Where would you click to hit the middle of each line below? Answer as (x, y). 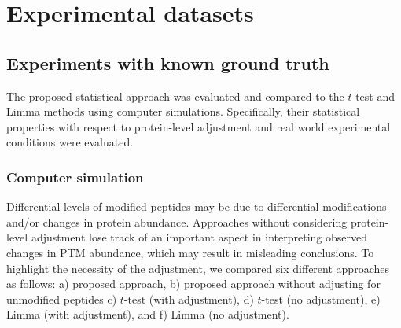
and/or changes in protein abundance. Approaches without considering (177, 221)
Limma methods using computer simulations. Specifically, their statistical (183, 111)
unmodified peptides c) (62, 299)
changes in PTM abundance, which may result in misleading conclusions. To (190, 252)
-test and (373, 96)
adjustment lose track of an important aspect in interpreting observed (199, 237)
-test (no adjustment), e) (321, 299)
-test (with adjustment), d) (189, 299)
